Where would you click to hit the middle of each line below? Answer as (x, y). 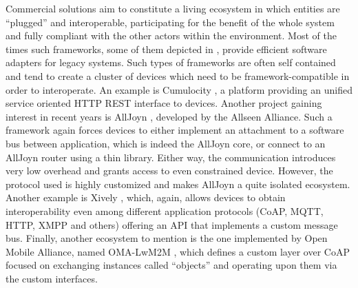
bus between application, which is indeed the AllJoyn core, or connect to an (166, 143)
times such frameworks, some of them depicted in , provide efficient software (166, 49)
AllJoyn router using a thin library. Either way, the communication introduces (171, 157)
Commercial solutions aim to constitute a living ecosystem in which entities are (173, 8)
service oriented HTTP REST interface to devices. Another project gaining (164, 103)
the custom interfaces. (52, 278)
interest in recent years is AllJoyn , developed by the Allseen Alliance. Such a (169, 116)
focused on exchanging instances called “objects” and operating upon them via (171, 265)
